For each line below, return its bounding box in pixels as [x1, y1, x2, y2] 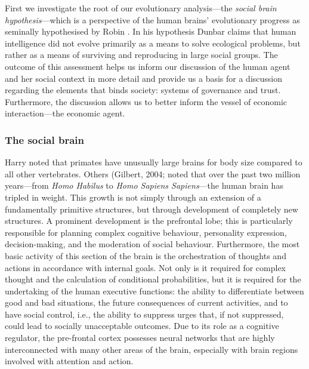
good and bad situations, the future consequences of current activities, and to [5, 296, 288, 309]
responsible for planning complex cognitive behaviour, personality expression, [5, 226, 287, 238]
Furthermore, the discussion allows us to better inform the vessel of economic [5, 95, 288, 107]
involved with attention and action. [5, 355, 134, 367]
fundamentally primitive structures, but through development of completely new [5, 202, 298, 215]
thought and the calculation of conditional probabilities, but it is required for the [5, 273, 301, 285]
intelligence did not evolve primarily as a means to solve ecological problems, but [5, 36, 301, 49]
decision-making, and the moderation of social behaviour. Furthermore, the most [5, 238, 300, 250]
